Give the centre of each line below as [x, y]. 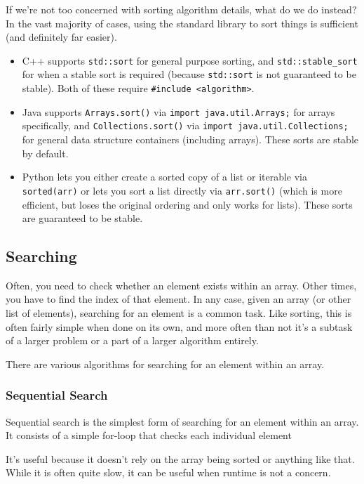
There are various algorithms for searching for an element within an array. [165, 364]
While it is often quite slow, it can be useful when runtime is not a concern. [168, 472]
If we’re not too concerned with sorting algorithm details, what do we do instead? [181, 9]
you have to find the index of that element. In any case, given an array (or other [178, 299]
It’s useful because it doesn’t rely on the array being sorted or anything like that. [180, 458]
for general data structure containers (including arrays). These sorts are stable [190, 139]
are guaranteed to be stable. [82, 218]
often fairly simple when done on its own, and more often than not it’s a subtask [179, 326]
